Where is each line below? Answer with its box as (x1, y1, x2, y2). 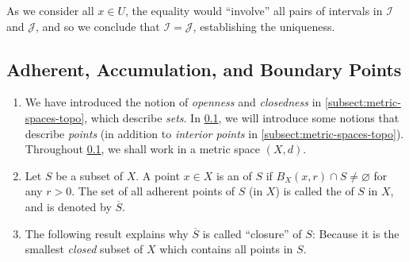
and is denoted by (25, 198, 112, 214)
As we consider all (6, 2, 94, 18)
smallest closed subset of (25, 241, 143, 257)
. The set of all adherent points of (71, 183, 235, 199)
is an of (216, 167, 252, 183)
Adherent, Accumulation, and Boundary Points (6, 56, 402, 81)
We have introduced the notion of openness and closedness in (25, 94, 322, 110)
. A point (136, 167, 180, 183)
